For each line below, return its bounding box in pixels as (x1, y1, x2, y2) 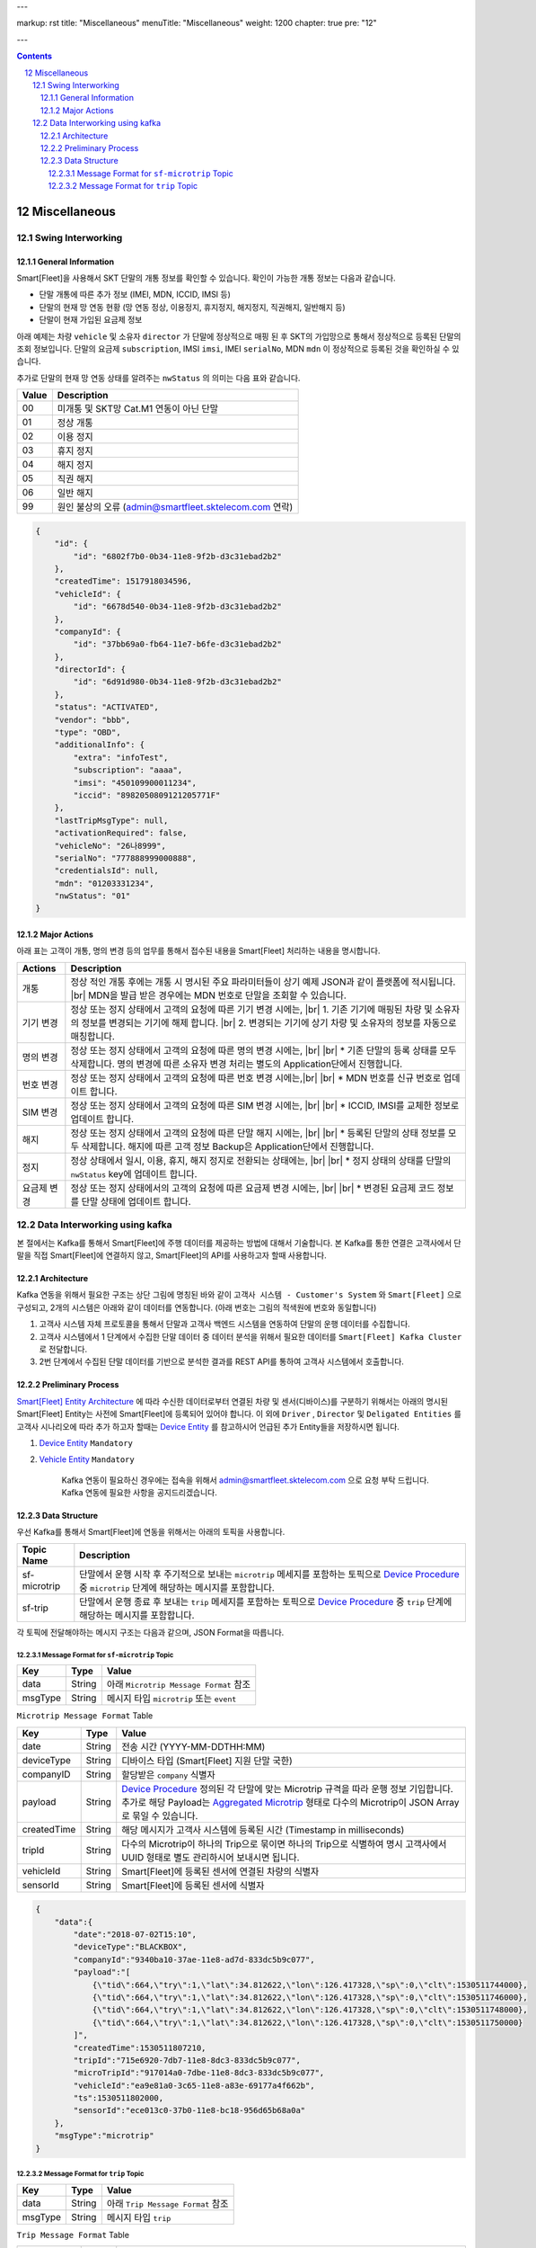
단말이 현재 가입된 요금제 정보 (39, 315, 143, 326)
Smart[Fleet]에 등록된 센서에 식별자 (121, 1879, 265, 1892)
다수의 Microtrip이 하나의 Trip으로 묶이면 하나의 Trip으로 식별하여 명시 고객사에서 (121, 1837, 447, 1850)
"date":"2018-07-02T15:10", (73, 1930, 198, 1940)
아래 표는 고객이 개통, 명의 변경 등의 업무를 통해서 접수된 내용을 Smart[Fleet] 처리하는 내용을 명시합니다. (16, 945, 381, 957)
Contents (16, 50, 53, 62)
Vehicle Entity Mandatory (39, 1454, 135, 1465)
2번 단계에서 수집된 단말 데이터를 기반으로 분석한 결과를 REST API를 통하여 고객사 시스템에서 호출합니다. (39, 1356, 404, 1367)
